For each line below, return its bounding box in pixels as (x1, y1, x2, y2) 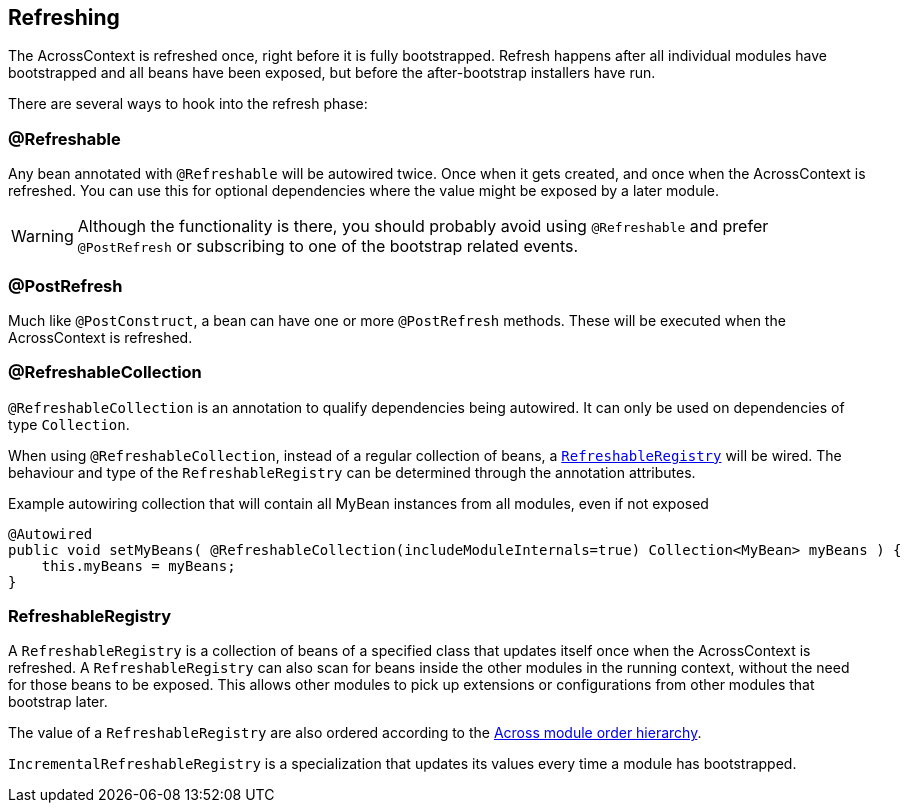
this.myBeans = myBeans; (41, 557, 236, 574)
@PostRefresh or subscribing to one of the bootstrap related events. (77, 236, 579, 257)
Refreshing (8, 5, 120, 30)
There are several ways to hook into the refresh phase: (8, 95, 368, 113)
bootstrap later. (8, 693, 108, 711)
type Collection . (8, 415, 130, 433)
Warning (11, 226, 74, 247)
